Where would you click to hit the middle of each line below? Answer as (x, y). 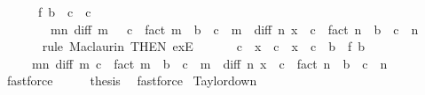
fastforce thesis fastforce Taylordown (132, 80)
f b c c (64, 11)
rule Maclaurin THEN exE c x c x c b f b (203, 46)
